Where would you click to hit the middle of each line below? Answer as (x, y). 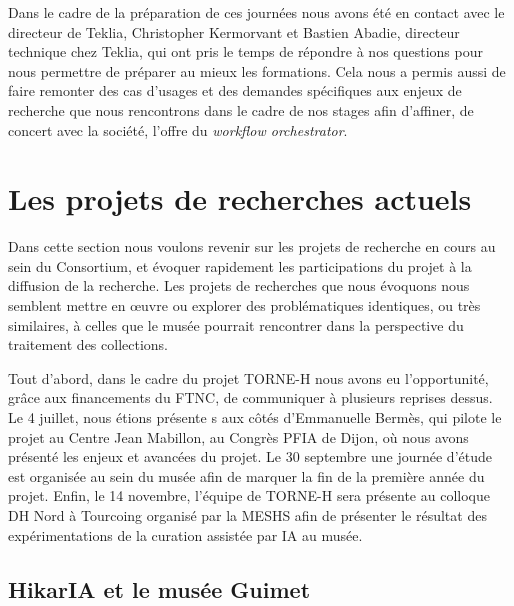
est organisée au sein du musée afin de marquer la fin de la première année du (246, 475)
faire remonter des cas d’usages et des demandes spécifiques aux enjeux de (235, 90)
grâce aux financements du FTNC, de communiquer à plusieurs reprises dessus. (250, 397)
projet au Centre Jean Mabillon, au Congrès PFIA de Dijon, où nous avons (238, 436)
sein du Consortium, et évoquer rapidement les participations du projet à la (240, 265)
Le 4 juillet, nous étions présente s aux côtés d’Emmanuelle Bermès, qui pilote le (255, 417)
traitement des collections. (88, 344)
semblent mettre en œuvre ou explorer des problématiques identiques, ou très (244, 305)
